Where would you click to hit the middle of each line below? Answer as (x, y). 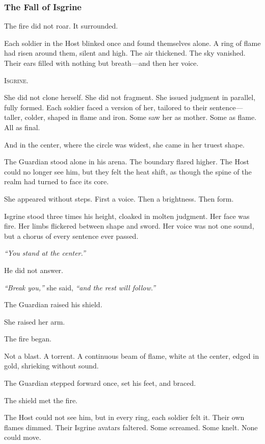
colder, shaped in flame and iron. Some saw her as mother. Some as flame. (141, 117)
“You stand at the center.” (45, 253)
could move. (23, 437)
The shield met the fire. (41, 400)
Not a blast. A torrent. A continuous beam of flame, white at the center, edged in (131, 355)
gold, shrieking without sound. (51, 366)
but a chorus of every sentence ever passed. (71, 236)
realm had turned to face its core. (57, 181)
